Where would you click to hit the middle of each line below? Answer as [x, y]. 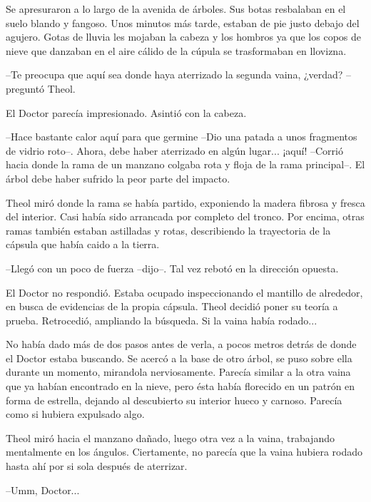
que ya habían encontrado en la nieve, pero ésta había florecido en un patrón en [181, 386]
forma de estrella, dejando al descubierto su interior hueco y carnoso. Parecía [174, 400]
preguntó [25, 88]
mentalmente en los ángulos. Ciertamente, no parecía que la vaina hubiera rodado [184, 452]
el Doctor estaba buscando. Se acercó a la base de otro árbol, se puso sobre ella [179, 358]
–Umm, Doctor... [43, 490]
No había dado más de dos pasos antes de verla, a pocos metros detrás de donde [181, 344]
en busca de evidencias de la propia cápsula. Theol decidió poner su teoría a [172, 306]
